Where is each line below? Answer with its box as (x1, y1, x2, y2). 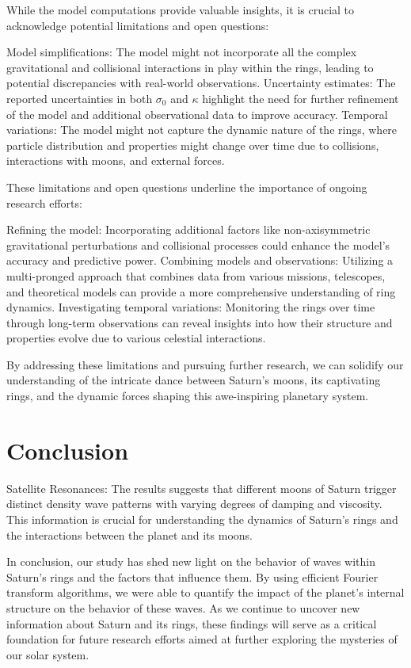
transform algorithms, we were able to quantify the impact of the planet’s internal (6, 584, 405, 601)
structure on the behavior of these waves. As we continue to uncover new (6, 599, 360, 616)
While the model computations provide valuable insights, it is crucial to (6, 2, 355, 17)
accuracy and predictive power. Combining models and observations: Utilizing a (6, 252, 394, 269)
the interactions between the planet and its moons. (6, 526, 253, 543)
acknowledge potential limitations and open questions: (6, 17, 269, 33)
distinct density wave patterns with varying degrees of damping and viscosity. (6, 495, 382, 512)
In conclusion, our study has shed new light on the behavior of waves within (6, 553, 375, 570)
